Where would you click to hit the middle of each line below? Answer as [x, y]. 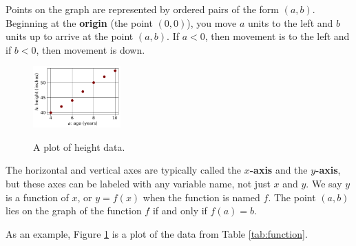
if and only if [180, 211]
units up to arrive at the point [70, 36]
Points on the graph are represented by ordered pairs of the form [143, 9]
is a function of [37, 197]
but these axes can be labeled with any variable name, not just [138, 184]
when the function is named [201, 197]
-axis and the [279, 170]
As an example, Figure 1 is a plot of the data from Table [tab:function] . [157, 233]
